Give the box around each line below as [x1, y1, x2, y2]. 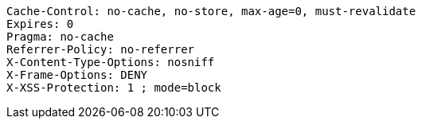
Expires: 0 [6, 18, 74, 30]
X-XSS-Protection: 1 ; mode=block [6, 81, 221, 94]
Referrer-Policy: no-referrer [6, 43, 195, 56]
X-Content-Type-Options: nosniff [6, 56, 215, 68]
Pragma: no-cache [6, 30, 114, 43]
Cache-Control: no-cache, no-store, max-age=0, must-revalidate [6, 5, 416, 18]
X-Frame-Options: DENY [6, 68, 148, 81]
